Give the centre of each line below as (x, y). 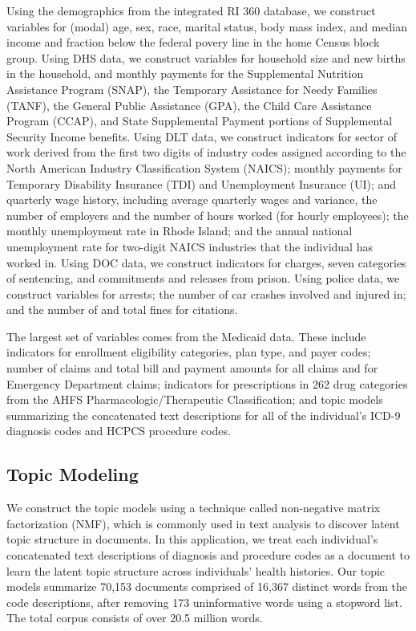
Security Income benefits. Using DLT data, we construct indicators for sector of (202, 136)
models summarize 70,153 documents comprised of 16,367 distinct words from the (207, 586)
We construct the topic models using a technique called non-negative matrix (194, 508)
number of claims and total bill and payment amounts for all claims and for (192, 368)
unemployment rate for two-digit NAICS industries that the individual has (190, 246)
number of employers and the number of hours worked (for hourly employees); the (208, 215)
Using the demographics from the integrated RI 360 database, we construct (191, 10)
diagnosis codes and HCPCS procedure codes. (119, 431)
